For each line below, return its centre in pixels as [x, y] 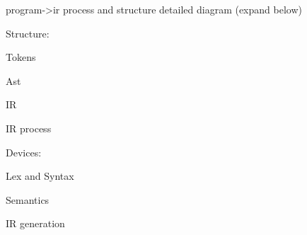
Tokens [21, 57]
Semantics [28, 199]
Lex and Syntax [40, 176]
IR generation [35, 223]
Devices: [24, 152]
